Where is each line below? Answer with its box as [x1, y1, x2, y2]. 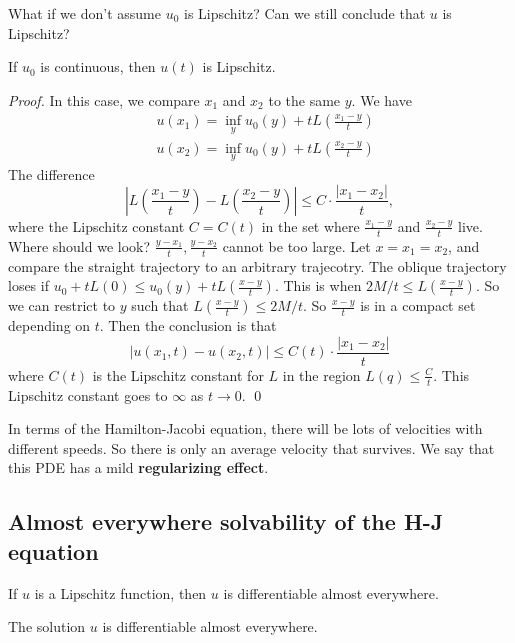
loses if [8, 275, 49, 296]
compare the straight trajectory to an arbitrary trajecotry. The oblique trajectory [8, 255, 507, 276]
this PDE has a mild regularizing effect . [8, 457, 269, 478]
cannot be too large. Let [222, 235, 371, 256]
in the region [282, 364, 361, 385]
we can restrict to [8, 295, 116, 316]
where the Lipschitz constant [8, 215, 185, 236]
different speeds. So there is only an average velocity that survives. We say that [8, 437, 495, 458]
